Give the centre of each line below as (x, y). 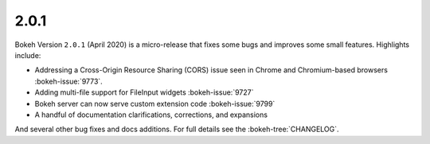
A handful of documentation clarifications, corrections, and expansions (151, 115)
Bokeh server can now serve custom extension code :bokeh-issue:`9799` (155, 103)
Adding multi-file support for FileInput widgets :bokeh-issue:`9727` (144, 92)
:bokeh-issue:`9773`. (68, 81)
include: (28, 55)
